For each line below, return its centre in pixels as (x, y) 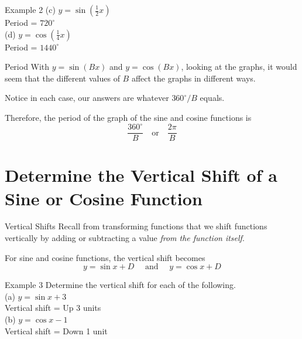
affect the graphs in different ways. (193, 78)
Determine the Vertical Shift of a (141, 175)
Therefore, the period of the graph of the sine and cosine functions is (128, 117)
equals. (212, 98)
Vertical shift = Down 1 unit (56, 330)
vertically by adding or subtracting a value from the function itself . (125, 238)
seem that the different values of (62, 78)
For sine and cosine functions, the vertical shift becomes (105, 257)
